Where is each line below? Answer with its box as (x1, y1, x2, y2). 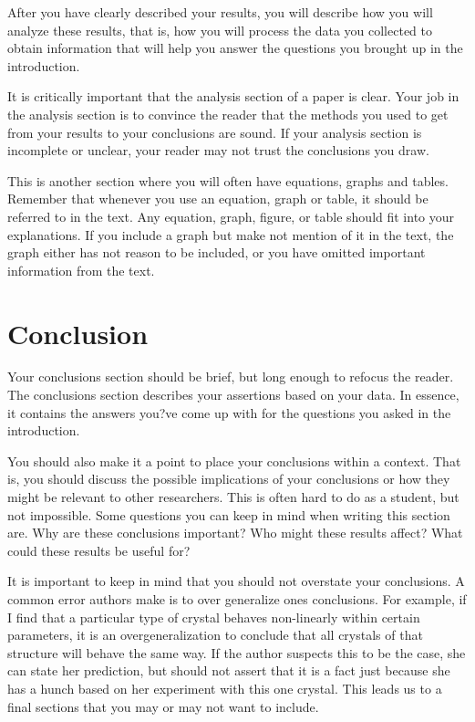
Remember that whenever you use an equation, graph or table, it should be (7, 189, 429, 208)
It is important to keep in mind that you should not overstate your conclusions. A (7, 571, 465, 591)
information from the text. (7, 260, 155, 279)
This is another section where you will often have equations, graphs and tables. (7, 171, 449, 190)
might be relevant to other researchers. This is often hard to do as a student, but (7, 487, 460, 506)
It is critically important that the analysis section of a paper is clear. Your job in (7, 87, 460, 106)
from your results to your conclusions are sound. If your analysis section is (7, 122, 422, 141)
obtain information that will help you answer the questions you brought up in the (7, 38, 463, 58)
